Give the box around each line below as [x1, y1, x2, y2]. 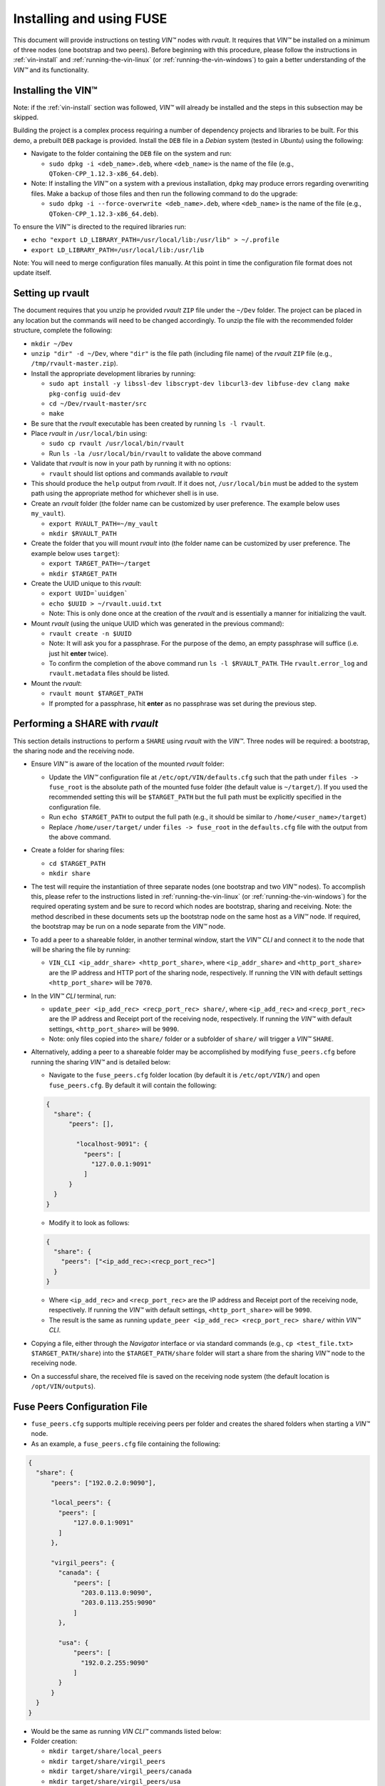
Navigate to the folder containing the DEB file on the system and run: [31, 149, 232, 158]
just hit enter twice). [48, 649, 108, 657]
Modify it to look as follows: [48, 1218, 130, 1227]
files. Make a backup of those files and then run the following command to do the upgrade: [31, 189, 298, 198]
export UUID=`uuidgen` [48, 589, 128, 598]
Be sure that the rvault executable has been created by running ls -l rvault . [31, 419, 266, 428]
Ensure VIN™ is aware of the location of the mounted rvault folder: [31, 759, 225, 768]
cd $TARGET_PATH [48, 859, 106, 867]
